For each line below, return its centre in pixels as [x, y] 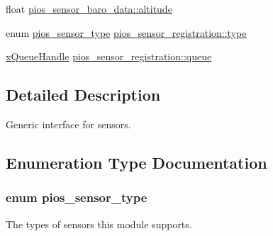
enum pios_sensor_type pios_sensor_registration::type [126, 32]
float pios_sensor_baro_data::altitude [89, 9]
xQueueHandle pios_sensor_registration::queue [109, 56]
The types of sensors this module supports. [99, 224]
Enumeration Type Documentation [136, 162]
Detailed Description [83, 95]
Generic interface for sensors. [68, 124]
